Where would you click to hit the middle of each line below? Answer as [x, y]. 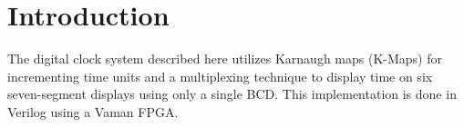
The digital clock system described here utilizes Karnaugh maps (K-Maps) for [225, 59]
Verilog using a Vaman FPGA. [93, 111]
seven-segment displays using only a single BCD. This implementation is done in [232, 94]
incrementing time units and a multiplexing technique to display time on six [220, 76]
